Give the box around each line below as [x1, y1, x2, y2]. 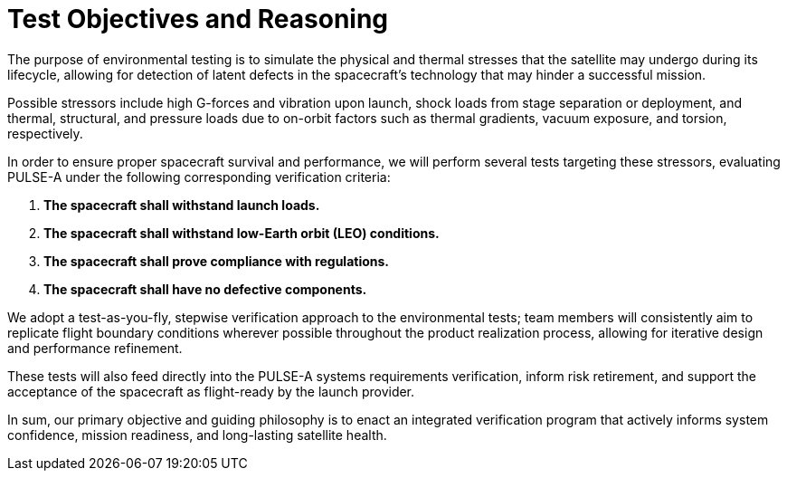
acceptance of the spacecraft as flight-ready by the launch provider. [7, 383, 415, 399]
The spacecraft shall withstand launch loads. [43, 196, 320, 213]
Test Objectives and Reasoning [7, 4, 389, 34]
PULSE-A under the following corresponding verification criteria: [7, 168, 391, 185]
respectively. [7, 125, 83, 141]
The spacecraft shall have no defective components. [43, 281, 367, 297]
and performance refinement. [7, 339, 183, 356]
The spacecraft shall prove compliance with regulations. [43, 253, 390, 269]
